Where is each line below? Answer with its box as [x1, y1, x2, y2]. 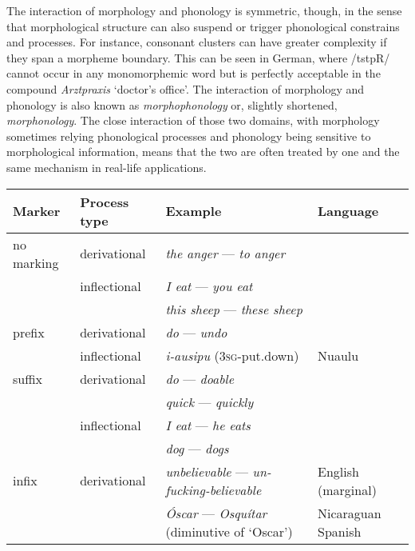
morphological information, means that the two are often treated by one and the [6, 143, 400, 160]
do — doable [165, 369, 235, 388]
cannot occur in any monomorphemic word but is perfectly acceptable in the [6, 65, 381, 82]
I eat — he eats [165, 415, 251, 434]
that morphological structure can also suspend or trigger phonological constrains [6, 18, 400, 34]
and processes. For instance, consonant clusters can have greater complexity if [6, 34, 387, 50]
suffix [13, 369, 42, 388]
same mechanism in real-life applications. [6, 158, 207, 175]
